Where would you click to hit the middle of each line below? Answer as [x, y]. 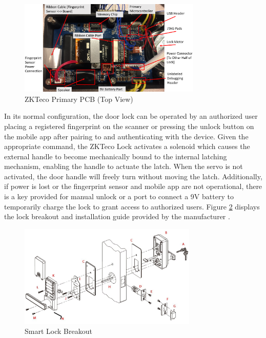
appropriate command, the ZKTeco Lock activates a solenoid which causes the [127, 146]
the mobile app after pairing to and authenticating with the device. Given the [126, 136]
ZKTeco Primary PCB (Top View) [79, 99]
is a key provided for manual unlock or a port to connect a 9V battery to [119, 196]
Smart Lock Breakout [58, 331]
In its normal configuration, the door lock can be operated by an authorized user [131, 116]
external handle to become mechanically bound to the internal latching [116, 156]
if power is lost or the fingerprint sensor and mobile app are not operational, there [133, 186]
